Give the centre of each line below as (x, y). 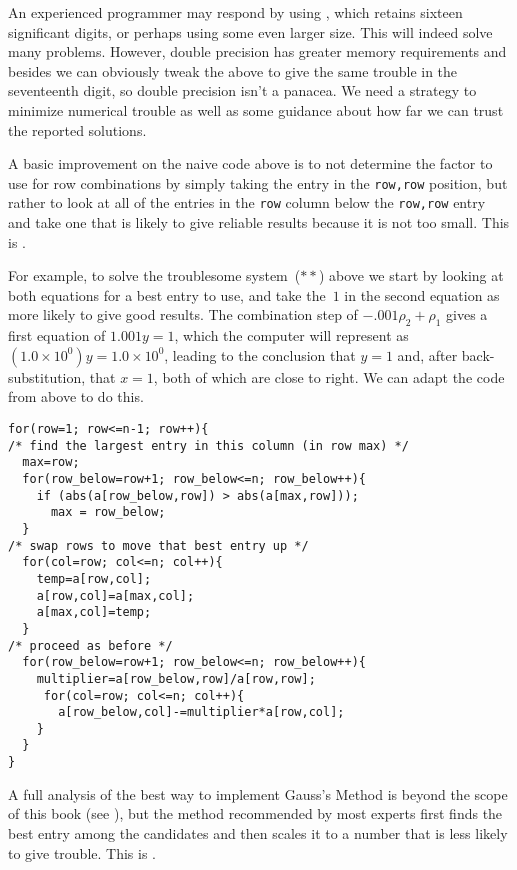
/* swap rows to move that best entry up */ (158, 545)
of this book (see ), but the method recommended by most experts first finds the (255, 813)
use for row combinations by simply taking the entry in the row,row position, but (258, 182)
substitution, (47, 376)
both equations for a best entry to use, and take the (167, 294)
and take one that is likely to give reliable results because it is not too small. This (259, 222)
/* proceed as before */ (90, 645)
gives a (467, 314)
